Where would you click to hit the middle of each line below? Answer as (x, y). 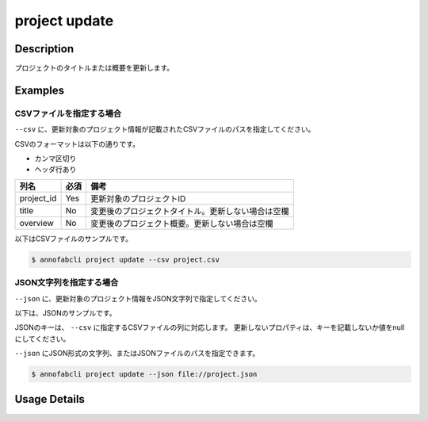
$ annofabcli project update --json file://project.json (144, 374)
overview (37, 223)
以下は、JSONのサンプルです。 (65, 312)
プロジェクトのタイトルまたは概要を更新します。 (94, 68)
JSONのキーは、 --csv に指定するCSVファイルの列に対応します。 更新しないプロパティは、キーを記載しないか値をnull (210, 327)
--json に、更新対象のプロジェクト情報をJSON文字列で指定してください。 (138, 298)
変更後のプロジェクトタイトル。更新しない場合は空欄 (189, 211)
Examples (40, 90)
